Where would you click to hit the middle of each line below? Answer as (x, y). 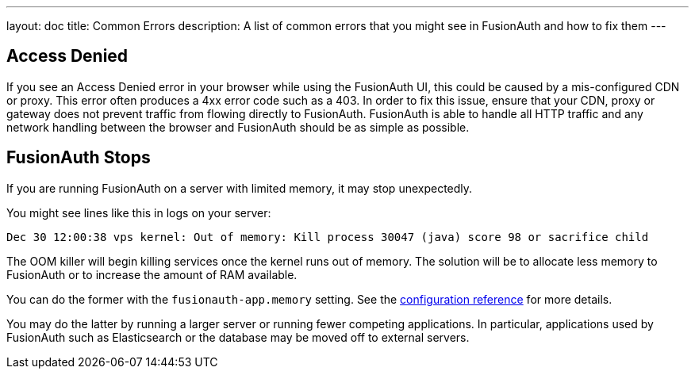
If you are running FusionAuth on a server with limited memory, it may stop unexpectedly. (240, 188)
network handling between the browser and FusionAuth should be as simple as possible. (238, 127)
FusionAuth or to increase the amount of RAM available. (152, 274)
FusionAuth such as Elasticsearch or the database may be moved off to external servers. (238, 337)
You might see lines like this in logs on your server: (139, 212)
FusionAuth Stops (79, 158)
